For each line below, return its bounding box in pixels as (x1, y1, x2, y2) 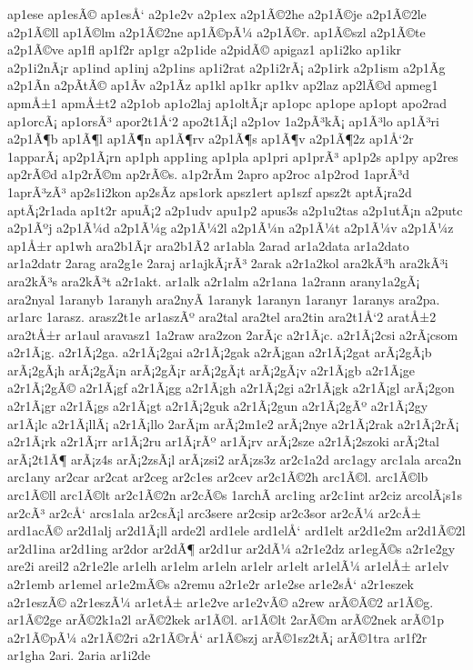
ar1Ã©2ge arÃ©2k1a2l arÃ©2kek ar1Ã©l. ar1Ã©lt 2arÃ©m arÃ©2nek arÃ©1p (7, 610, 445, 629)
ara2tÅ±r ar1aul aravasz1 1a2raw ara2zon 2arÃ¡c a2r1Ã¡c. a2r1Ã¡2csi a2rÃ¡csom (7, 325, 458, 344)
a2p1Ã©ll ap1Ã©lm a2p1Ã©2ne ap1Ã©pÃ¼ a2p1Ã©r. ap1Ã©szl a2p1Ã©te (7, 22, 426, 41)
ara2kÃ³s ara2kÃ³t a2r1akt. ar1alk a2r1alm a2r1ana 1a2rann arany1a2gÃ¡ (7, 271, 420, 290)
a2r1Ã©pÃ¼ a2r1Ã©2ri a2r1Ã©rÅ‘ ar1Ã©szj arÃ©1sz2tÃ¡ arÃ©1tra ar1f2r (7, 627, 428, 646)
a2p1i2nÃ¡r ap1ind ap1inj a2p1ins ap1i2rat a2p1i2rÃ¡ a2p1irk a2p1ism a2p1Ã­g (7, 57, 446, 76)
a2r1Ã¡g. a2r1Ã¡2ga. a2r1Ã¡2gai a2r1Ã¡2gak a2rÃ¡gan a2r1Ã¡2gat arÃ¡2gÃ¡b (7, 343, 432, 362)
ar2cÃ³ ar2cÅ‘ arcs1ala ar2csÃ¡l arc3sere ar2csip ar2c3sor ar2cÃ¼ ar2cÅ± (7, 503, 421, 522)
